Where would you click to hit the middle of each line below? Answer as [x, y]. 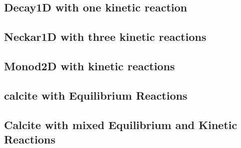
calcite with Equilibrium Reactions [96, 95]
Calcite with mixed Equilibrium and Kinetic [121, 124]
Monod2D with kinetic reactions [89, 66]
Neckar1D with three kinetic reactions [105, 37]
